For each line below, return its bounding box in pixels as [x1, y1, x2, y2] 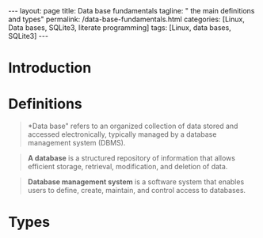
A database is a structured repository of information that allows [27, 153, 236, 163]
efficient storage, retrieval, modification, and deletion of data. [27, 162, 228, 172]
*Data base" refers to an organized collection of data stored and [27, 121, 238, 131]
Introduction [8, 59, 92, 77]
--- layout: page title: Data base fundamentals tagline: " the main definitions [8, 6, 255, 15]
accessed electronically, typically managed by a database [27, 130, 217, 139]
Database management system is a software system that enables [27, 177, 245, 187]
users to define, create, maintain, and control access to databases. [27, 186, 246, 195]
